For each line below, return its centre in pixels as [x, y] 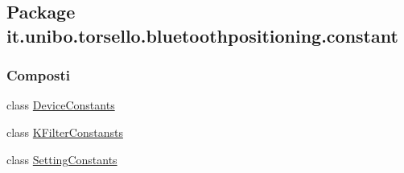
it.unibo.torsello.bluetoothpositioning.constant [202, 35]
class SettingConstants [62, 159]
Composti [39, 75]
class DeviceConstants [61, 105]
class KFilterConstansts [65, 132]
